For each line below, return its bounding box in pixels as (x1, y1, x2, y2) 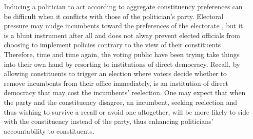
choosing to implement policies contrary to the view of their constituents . (4, 40, 225, 50)
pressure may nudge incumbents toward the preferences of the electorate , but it (4, 20, 243, 31)
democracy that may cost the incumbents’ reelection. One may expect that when (4, 87, 246, 98)
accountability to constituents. (4, 125, 95, 136)
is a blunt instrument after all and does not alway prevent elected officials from (4, 30, 240, 40)
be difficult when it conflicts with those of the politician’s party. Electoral (4, 11, 224, 21)
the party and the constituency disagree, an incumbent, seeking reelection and (4, 97, 237, 107)
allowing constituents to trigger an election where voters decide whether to (4, 68, 227, 79)
